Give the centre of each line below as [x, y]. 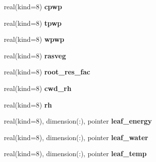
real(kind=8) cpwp [33, 6]
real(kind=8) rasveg [35, 55]
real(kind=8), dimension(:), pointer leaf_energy [78, 121]
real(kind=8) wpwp [34, 39]
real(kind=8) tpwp [33, 23]
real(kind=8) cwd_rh [38, 88]
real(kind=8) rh [28, 104]
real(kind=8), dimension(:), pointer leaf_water [76, 137]
